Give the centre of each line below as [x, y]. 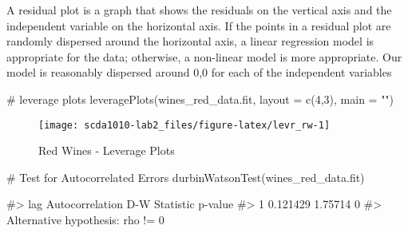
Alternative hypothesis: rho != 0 [85, 219]
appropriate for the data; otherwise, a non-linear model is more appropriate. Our [204, 56]
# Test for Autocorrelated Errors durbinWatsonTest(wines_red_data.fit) [186, 177]
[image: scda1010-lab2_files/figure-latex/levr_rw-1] [184, 125]
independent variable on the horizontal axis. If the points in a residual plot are [199, 25]
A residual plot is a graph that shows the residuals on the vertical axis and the [199, 10]
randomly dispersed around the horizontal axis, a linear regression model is [190, 41]
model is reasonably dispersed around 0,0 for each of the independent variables [199, 72]
